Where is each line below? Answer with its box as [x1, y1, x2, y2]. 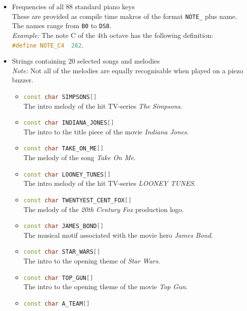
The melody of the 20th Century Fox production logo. [23, 204, 184, 214]
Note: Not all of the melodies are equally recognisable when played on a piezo [12, 65, 243, 75]
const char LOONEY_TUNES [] [23, 171, 111, 178]
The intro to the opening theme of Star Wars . [23, 256, 160, 266]
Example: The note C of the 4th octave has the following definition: [12, 30, 213, 40]
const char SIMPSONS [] [23, 93, 97, 100]
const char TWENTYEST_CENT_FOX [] [23, 196, 132, 204]
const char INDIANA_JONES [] [23, 119, 114, 127]
